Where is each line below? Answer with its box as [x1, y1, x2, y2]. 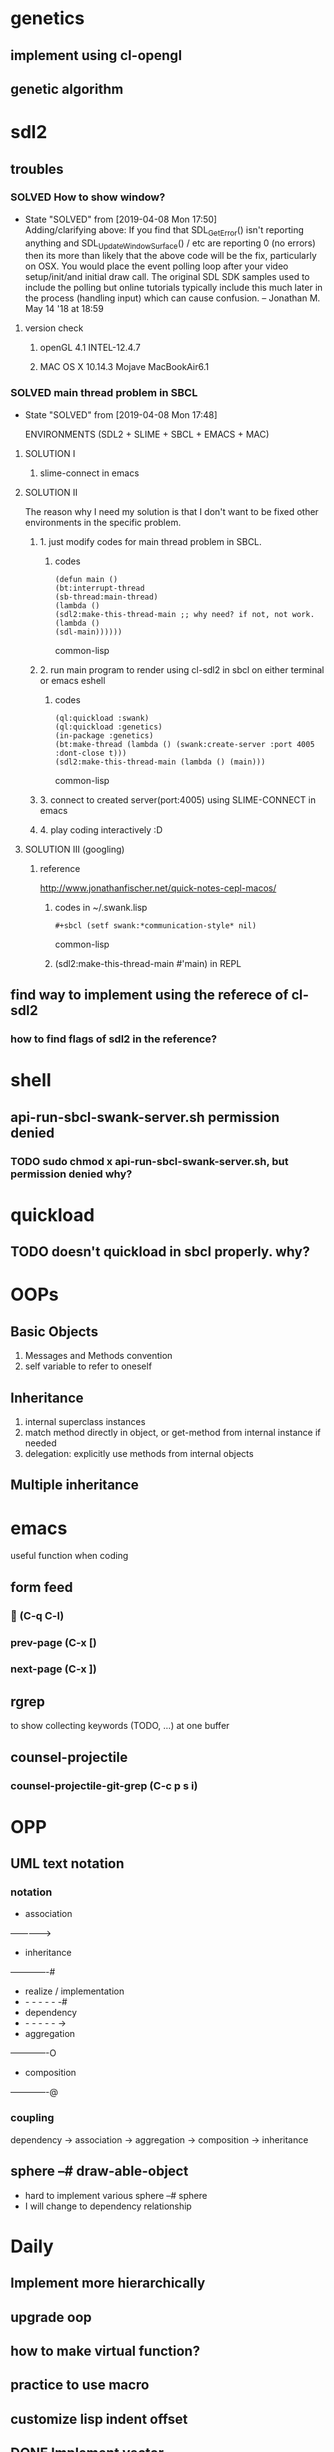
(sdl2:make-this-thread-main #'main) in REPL [54, 957, 242, 969]
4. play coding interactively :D [39, 823, 163, 836]
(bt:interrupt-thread [54, 583, 145, 593]
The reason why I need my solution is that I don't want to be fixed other [24, 505, 319, 517]
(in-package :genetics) [54, 730, 154, 741]
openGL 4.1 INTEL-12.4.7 [39, 342, 141, 354]
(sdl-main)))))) [54, 627, 123, 637]
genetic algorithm [10, 80, 124, 97]
